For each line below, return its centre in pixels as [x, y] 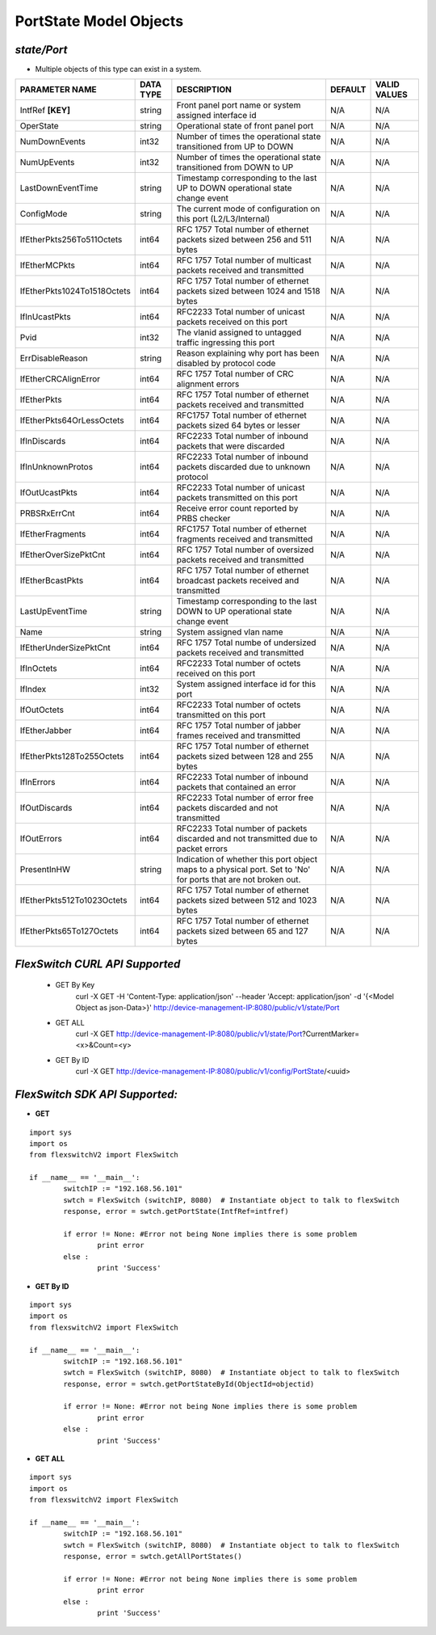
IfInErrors [38, 782]
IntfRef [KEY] [45, 111]
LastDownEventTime [59, 188]
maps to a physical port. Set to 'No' [243, 870]
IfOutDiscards [46, 808]
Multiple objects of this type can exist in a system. [118, 70]
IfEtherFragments [53, 534]
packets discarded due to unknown [243, 467]
